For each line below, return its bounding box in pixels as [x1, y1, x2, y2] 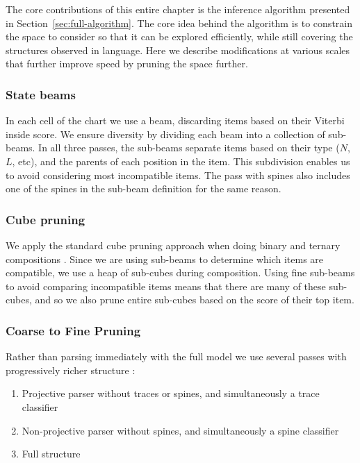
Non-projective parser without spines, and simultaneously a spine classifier [22, 423, 339, 437]
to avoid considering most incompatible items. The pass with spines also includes [6, 167, 350, 182]
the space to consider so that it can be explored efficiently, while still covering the [6, 29, 353, 44]
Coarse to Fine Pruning [6, 321, 141, 339]
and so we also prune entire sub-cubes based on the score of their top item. [35, 292, 354, 307]
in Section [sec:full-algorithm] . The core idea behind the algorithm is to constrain [6, 15, 352, 30]
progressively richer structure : [6, 362, 136, 377]
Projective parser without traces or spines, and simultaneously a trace [22, 386, 320, 401]
